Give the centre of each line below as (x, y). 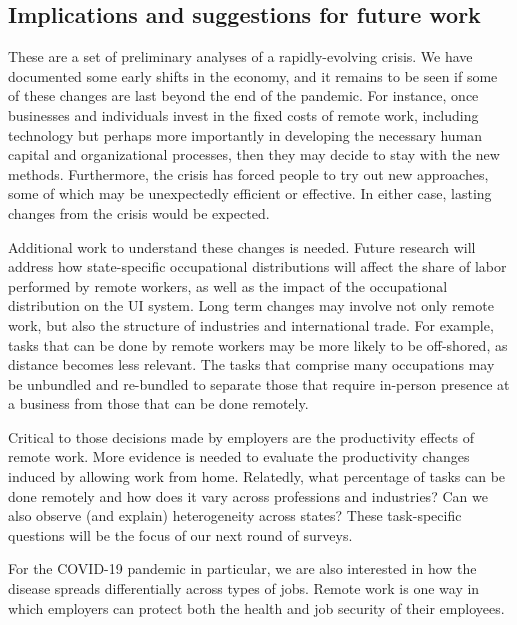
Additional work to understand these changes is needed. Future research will (242, 246)
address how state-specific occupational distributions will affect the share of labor (257, 266)
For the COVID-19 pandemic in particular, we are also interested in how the (242, 568)
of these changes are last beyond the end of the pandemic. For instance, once (243, 95)
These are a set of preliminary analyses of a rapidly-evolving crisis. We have (240, 56)
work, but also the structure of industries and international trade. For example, (251, 324)
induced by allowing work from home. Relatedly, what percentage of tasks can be (257, 476)
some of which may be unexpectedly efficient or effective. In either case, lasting (250, 193)
